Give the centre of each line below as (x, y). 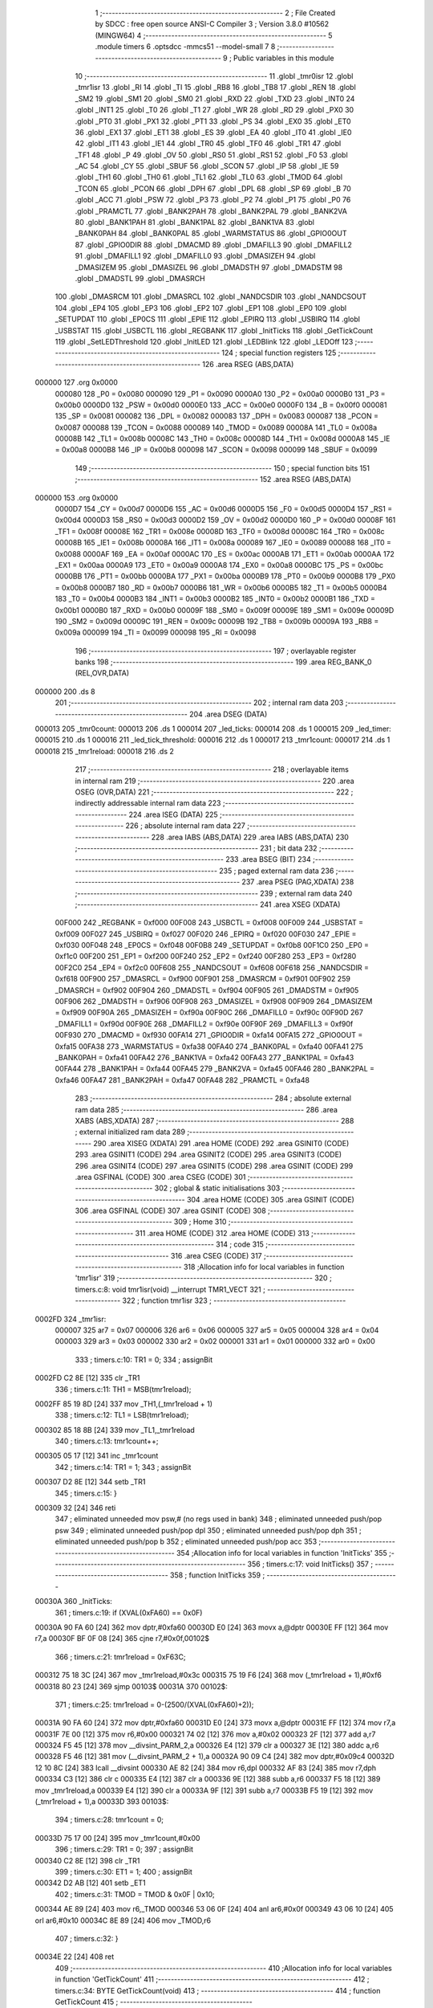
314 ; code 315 (240, 1244)
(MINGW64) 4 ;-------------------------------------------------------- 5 (214, 35)
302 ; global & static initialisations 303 (217, 1188)
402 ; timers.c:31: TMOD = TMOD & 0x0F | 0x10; (135, 1894)
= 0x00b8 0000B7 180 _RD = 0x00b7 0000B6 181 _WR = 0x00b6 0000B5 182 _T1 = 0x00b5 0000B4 (221, 587)
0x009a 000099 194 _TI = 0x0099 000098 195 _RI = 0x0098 (156, 633)
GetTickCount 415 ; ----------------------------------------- (154, 2002)
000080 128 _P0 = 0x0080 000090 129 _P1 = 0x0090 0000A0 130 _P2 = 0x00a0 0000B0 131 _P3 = (220, 394)
